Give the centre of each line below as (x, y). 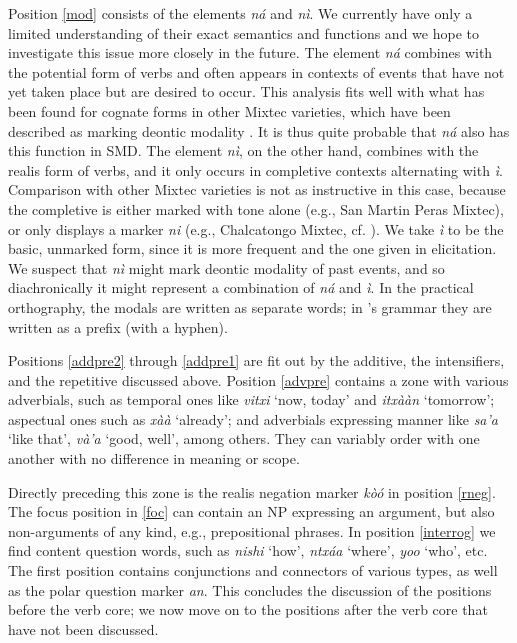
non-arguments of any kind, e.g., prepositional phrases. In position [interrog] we (252, 530)
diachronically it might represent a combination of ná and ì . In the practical (241, 287)
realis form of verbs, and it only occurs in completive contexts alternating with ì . (255, 169)
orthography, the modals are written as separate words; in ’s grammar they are (250, 306)
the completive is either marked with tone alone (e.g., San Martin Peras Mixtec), (256, 208)
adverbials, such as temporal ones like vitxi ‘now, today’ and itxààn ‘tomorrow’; (251, 399)
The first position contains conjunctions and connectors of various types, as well (253, 570)
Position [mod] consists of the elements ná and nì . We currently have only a (240, 13)
